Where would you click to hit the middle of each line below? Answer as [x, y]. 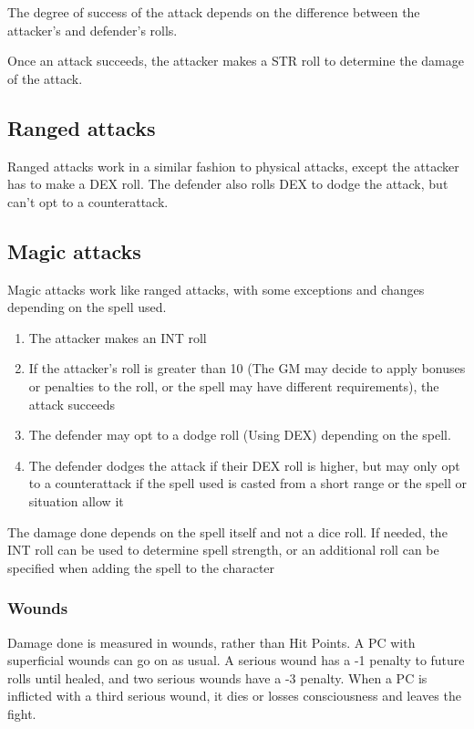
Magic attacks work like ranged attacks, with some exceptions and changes [216, 289]
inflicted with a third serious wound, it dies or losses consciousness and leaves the [234, 696]
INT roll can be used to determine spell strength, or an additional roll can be [223, 550]
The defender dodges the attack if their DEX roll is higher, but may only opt [244, 465]
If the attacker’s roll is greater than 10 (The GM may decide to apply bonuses [247, 368]
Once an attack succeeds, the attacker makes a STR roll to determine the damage [236, 61]
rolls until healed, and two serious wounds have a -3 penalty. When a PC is [217, 677]
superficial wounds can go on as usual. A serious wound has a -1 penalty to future [236, 660]
